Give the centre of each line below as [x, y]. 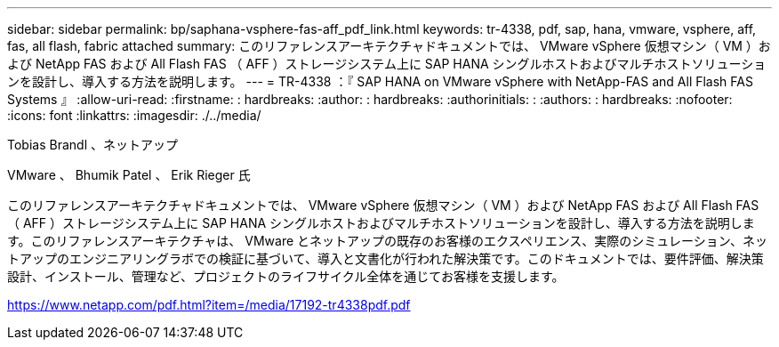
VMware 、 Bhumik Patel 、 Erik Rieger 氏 [129, 175]
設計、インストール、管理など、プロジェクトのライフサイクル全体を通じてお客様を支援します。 [286, 276]
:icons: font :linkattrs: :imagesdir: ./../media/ [134, 115]
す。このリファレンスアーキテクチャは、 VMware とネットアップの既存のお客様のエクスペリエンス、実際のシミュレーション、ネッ [387, 241]
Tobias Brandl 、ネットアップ [92, 145]
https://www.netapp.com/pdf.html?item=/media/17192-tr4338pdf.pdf [209, 305]
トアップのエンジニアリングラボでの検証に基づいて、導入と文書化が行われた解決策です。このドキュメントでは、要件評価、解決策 [385, 258]
